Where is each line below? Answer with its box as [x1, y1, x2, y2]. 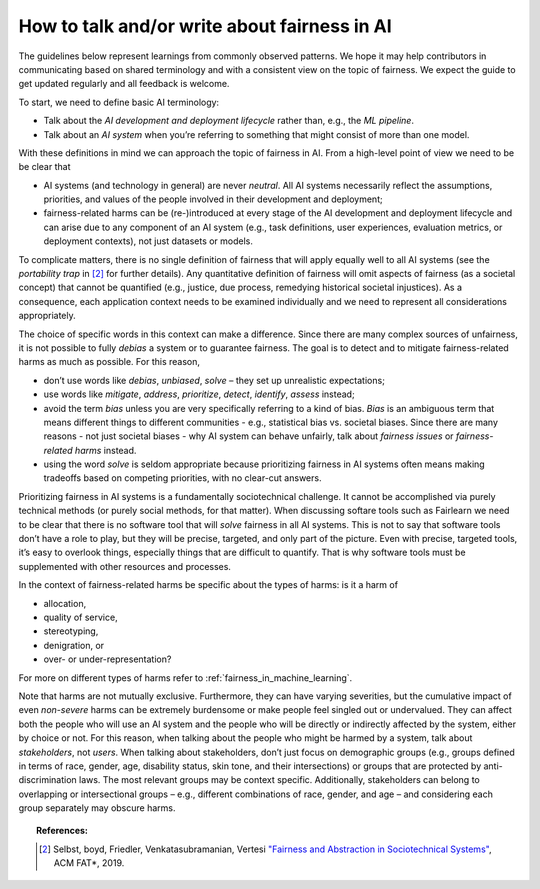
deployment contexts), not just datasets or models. [43, 235, 254, 247]
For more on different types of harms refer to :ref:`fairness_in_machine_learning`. [18, 671, 353, 684]
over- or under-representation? [43, 653, 172, 665]
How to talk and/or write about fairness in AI [18, 15, 392, 37]
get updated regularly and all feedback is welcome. [18, 78, 230, 90]
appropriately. [18, 310, 77, 322]
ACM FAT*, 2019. [53, 857, 125, 869]
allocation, [43, 597, 87, 609]
